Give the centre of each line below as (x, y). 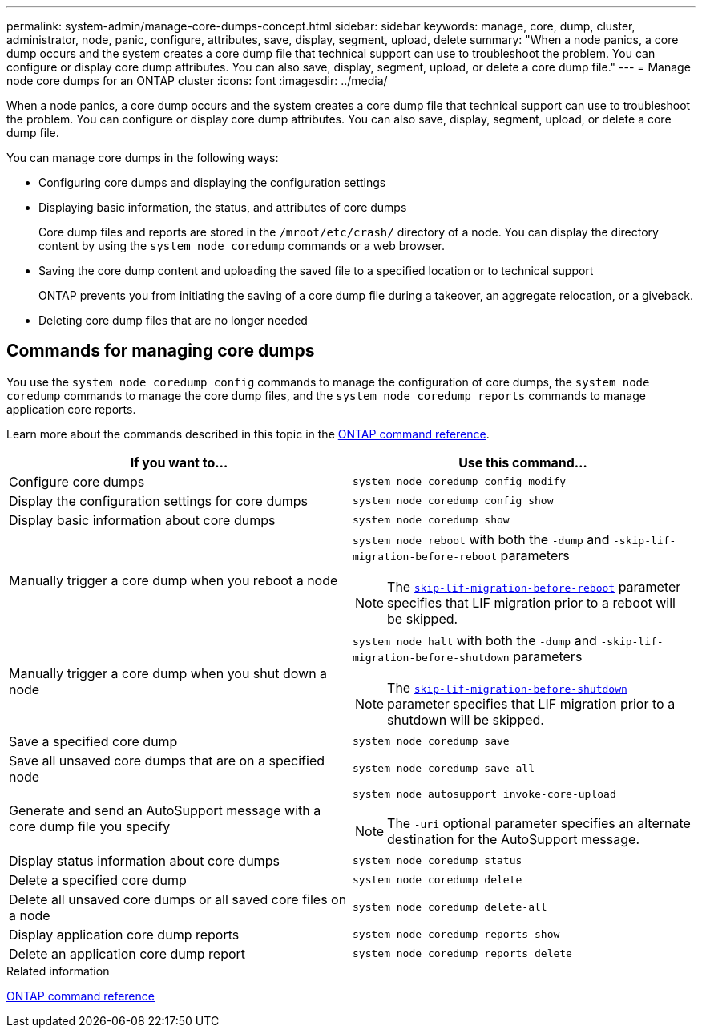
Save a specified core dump (93, 741)
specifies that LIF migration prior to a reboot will (531, 602)
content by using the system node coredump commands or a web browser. (242, 246)
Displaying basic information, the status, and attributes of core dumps (223, 207)
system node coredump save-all (444, 769)
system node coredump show (431, 520)
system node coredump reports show (456, 935)
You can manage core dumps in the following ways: (143, 158)
